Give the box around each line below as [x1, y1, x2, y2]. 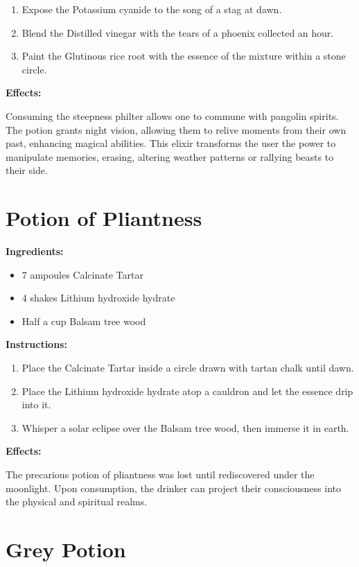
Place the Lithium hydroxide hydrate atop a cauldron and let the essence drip [21, 383, 353, 398]
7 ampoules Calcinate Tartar [21, 267, 143, 281]
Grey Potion [6, 534, 126, 563]
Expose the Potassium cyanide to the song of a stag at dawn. [21, 2, 282, 16]
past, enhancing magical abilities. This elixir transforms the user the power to [6, 136, 336, 150]
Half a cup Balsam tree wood [21, 313, 146, 328]
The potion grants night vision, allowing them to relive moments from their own [6, 122, 347, 137]
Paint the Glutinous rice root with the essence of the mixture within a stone [21, 49, 346, 63]
